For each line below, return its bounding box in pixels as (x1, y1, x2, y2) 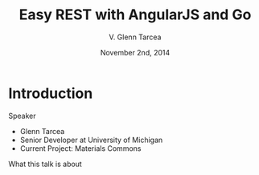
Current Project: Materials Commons (19, 143, 142, 153)
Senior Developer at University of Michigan (19, 135, 163, 144)
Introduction (8, 84, 93, 102)
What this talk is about (8, 159, 82, 169)
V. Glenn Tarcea (109, 32, 162, 42)
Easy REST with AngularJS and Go (18, 6, 252, 24)
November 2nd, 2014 (100, 47, 171, 57)
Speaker (8, 111, 36, 120)
